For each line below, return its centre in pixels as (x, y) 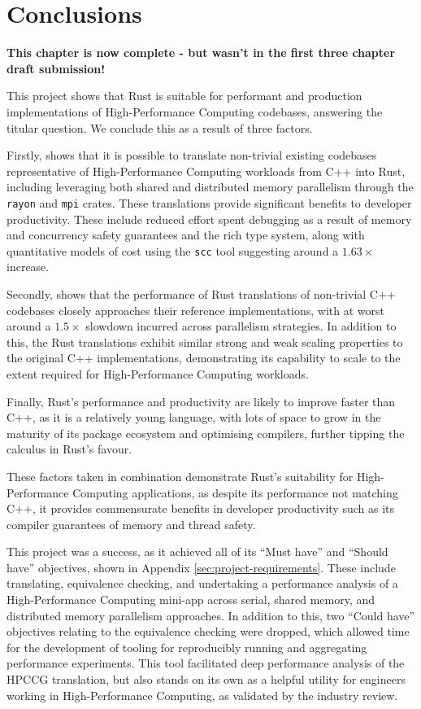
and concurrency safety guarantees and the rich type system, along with (186, 235)
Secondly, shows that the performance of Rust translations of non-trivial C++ (201, 293)
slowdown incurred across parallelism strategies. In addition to (241, 326)
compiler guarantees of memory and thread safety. (131, 524)
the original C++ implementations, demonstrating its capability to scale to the (204, 358)
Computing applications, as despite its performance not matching (235, 492)
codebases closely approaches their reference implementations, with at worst (195, 310)
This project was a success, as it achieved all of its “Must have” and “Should (197, 551)
